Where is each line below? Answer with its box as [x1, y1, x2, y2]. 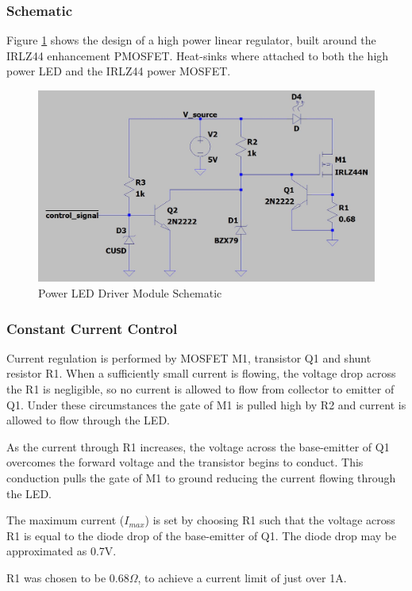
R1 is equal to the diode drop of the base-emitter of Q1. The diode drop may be [6, 527, 397, 543]
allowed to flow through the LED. [6, 412, 170, 428]
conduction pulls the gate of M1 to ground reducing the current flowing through [6, 469, 396, 485]
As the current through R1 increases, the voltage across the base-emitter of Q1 [6, 438, 390, 455]
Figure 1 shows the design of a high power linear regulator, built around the [6, 32, 376, 48]
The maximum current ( [6, 512, 125, 528]
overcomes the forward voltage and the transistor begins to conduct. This [6, 454, 364, 470]
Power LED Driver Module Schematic [38, 284, 222, 301]
